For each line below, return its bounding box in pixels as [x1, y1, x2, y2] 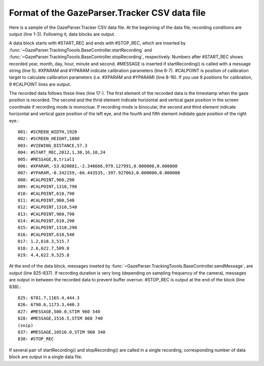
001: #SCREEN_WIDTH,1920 [18, 129, 77, 135]
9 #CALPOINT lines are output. [9, 81, 71, 87]
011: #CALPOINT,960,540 [18, 197, 75, 203]
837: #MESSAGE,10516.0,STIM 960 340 [18, 329, 106, 335]
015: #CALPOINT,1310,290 [18, 225, 77, 230]
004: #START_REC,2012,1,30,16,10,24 [18, 150, 106, 155]
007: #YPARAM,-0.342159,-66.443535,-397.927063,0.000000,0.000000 [18, 170, 180, 176]
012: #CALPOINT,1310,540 [18, 205, 77, 210]
